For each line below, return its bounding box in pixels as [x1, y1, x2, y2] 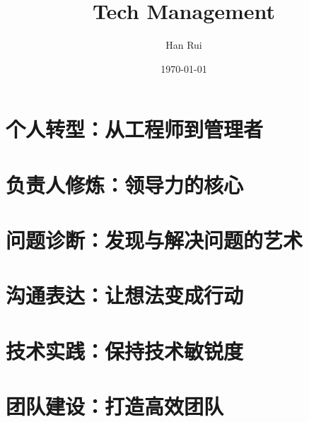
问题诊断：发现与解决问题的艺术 [6, 225, 303, 254]
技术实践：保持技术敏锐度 [6, 336, 244, 365]
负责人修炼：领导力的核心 [6, 170, 244, 199]
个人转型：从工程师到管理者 [6, 115, 264, 143]
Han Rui [165, 37, 202, 52]
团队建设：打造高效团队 [6, 392, 224, 421]
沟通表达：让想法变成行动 [6, 281, 244, 310]
